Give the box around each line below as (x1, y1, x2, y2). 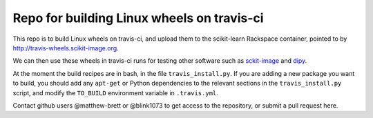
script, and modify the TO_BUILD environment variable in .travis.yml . (12, 88, 219, 97)
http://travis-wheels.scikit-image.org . (12, 43, 119, 52)
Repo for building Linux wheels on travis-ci (12, 10, 264, 26)
